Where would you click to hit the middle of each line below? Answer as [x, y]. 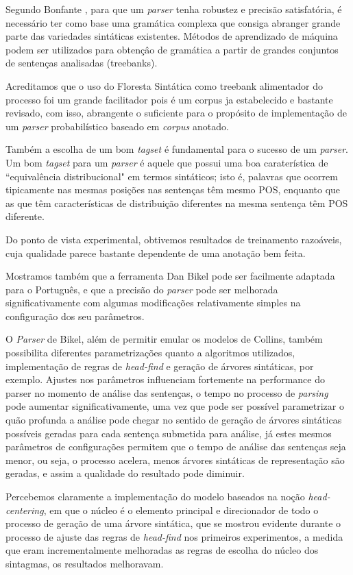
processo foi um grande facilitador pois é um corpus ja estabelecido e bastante [169, 99]
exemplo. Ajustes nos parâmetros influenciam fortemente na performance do [165, 379]
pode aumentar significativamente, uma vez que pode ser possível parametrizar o [175, 406]
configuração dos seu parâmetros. [75, 316]
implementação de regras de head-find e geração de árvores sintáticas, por [160, 366]
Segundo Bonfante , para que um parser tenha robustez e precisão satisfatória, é [174, 9]
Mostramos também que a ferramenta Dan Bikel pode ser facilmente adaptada [170, 276]
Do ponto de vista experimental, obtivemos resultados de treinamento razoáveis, [174, 239]
